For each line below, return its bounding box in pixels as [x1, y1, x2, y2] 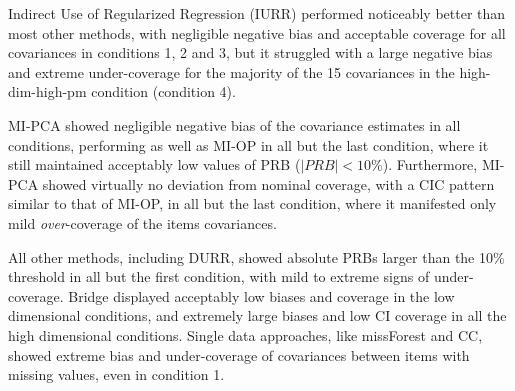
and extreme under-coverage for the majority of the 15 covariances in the [8, 61, 455, 82]
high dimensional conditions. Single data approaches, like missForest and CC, [8, 324, 483, 345]
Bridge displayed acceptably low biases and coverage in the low [68, 285, 455, 306]
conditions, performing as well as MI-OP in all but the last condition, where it [8, 134, 489, 155]
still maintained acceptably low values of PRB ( [8, 154, 301, 175]
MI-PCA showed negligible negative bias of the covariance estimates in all [8, 114, 461, 135]
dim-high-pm [8, 81, 87, 102]
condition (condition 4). [91, 81, 236, 102]
